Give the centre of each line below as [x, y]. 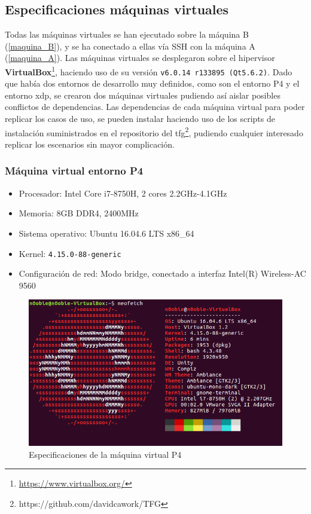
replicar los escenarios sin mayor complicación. [90, 144]
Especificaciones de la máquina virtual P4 [105, 454]
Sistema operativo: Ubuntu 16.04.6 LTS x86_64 [106, 233]
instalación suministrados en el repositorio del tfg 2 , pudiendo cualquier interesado [154, 131]
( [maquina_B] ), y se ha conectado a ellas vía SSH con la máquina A [130, 46]
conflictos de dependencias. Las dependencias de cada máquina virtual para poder [155, 107]
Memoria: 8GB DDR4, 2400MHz [79, 213]
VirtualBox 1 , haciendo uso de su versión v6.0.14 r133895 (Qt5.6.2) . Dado [149, 71]
